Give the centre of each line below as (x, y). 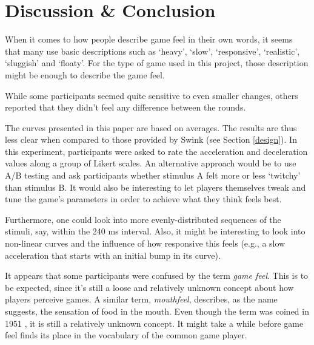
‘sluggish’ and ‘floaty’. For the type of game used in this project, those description (157, 63)
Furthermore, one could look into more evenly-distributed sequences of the (143, 219)
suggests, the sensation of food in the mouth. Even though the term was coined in (157, 311)
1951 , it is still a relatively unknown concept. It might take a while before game (154, 323)
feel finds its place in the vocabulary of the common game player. (126, 335)
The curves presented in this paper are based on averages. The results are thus (151, 127)
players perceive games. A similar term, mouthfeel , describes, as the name (141, 299)
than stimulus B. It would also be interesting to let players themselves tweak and (155, 187)
